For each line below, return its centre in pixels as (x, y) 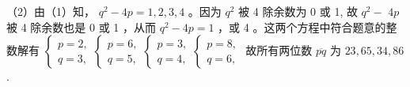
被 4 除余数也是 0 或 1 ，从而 (81, 26)
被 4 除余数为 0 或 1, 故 (298, 11)
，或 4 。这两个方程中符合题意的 (302, 26)
